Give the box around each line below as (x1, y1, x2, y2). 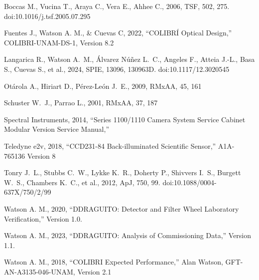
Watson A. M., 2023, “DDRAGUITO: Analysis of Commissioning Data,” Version (4, 230, 252, 241)
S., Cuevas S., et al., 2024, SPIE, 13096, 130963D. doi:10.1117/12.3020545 (4, 63, 230, 74)
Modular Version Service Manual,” (4, 124, 110, 134)
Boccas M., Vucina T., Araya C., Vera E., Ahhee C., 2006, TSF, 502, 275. (4, 1, 230, 11)
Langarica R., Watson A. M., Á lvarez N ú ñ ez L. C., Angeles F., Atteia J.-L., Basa (4, 54, 255, 64)
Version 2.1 (77, 266, 112, 277)
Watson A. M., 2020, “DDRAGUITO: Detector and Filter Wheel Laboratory (4, 203, 239, 214)
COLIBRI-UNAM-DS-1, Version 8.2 (4, 37, 114, 47)
